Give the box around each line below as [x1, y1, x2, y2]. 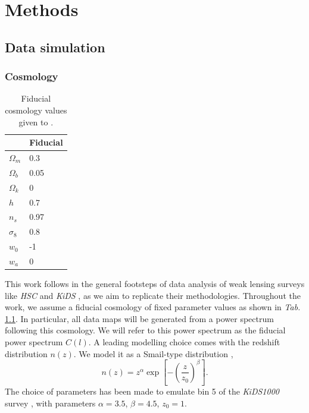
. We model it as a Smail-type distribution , [73, 347, 233, 360]
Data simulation [5, 37, 105, 56]
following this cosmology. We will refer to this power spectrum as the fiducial [5, 324, 286, 336]
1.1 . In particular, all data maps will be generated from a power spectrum [5, 312, 274, 324]
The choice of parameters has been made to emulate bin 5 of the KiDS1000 [5, 385, 279, 398]
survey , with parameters [5, 396, 96, 409]
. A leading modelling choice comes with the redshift [88, 335, 280, 348]
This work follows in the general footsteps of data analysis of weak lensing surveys [5, 278, 305, 289]
